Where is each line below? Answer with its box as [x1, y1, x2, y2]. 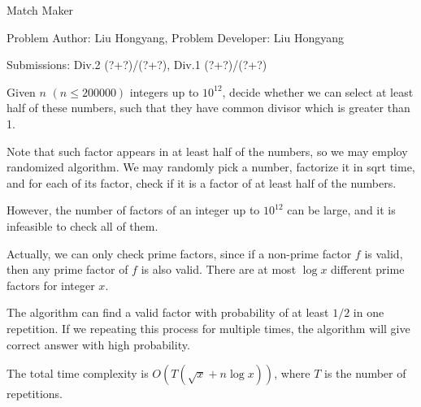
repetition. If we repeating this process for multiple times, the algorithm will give [7, 319, 410, 336]
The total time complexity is [7, 365, 149, 382]
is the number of [324, 365, 406, 382]
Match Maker [7, 2, 74, 18]
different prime [331, 261, 405, 278]
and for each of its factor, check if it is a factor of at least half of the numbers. [7, 174, 397, 191]
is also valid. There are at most [141, 261, 297, 278]
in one [353, 304, 384, 321]
